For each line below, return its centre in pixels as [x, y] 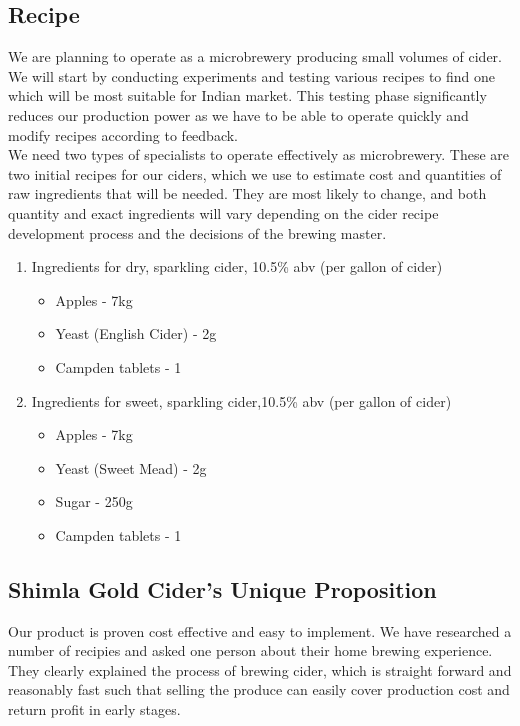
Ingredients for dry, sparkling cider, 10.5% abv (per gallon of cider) [237, 266]
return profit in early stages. [94, 709]
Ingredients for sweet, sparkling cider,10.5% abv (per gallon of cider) [241, 400]
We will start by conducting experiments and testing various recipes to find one [252, 75]
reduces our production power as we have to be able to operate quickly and [238, 114]
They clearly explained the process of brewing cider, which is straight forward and [260, 669]
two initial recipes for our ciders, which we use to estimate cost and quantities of [255, 173]
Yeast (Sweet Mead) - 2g [131, 467]
